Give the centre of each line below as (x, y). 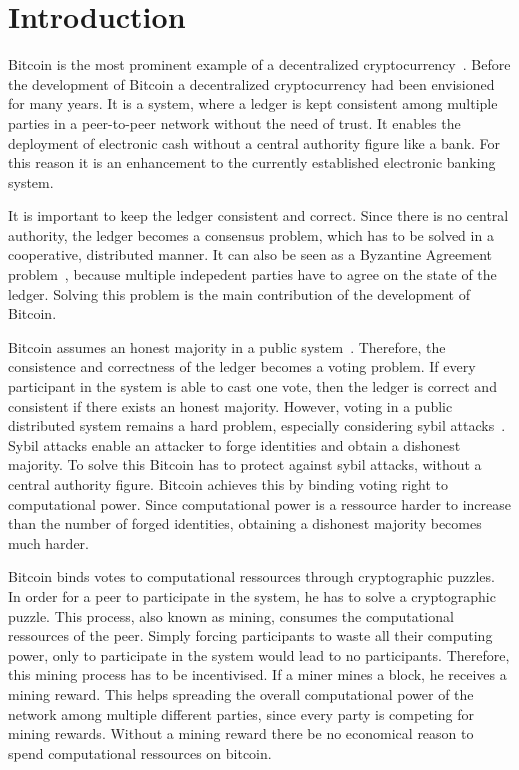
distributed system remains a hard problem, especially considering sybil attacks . (257, 425)
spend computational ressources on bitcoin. (140, 752)
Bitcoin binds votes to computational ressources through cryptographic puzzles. (251, 576)
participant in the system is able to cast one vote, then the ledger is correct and (252, 386)
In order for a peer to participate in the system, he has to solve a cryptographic (252, 595)
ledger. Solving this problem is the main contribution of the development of (239, 293)
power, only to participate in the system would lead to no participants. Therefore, (259, 654)
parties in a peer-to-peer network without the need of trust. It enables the (234, 122)
